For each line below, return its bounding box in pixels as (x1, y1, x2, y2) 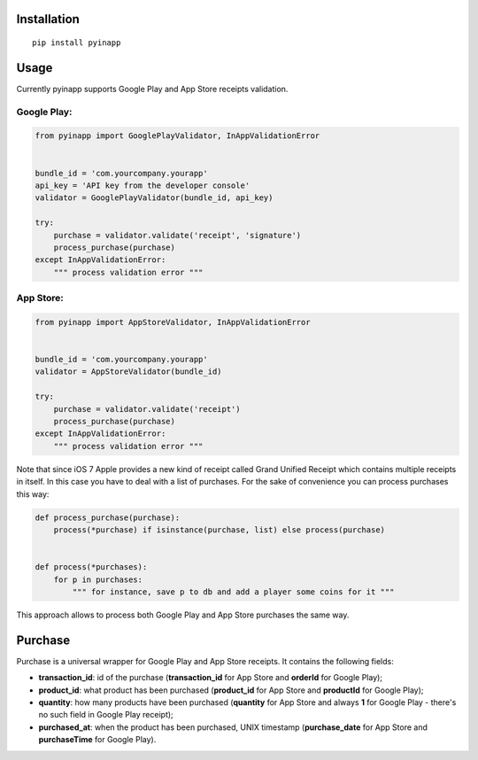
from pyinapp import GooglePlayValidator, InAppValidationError (35, 131, 320, 141)
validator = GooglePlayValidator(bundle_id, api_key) (35, 193, 274, 203)
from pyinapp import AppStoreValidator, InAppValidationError (35, 317, 311, 327)
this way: (16, 488, 50, 500)
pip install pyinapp (32, 38, 121, 48)
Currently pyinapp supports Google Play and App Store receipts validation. (16, 83, 289, 94)
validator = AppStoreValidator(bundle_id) (35, 367, 222, 376)
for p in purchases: (53, 574, 143, 585)
